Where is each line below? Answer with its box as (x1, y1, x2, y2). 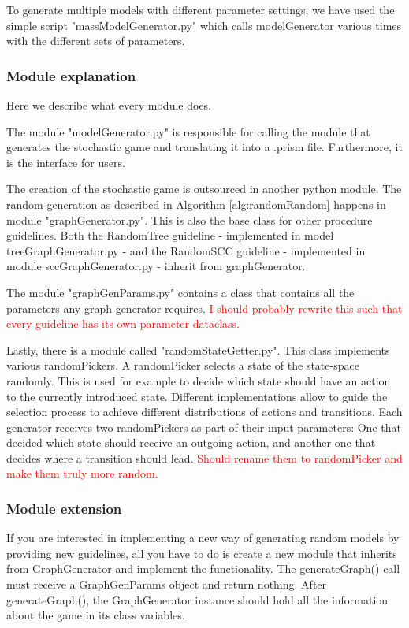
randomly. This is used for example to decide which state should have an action (6, 372, 391, 388)
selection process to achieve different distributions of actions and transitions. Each (6, 403, 403, 420)
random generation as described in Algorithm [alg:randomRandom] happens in (6, 195, 386, 212)
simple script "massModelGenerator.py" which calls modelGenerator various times (6, 17, 402, 33)
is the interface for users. (6, 154, 125, 170)
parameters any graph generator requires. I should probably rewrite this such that (6, 299, 403, 316)
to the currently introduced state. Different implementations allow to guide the (6, 388, 388, 404)
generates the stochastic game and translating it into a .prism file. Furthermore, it (6, 139, 403, 155)
